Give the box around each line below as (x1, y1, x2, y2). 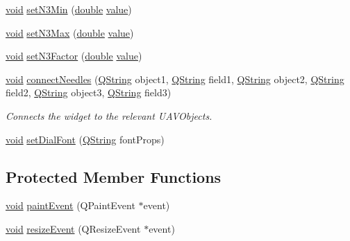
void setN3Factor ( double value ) (6, 48, 142, 63)
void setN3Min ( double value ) (6, 2, 132, 16)
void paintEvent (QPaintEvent (6, 198, 135, 213)
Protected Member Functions (6, 166, 222, 187)
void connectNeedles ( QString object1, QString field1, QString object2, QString (6, 71, 344, 86)
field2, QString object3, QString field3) (6, 85, 172, 100)
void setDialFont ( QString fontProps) (6, 132, 165, 146)
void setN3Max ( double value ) (6, 25, 134, 39)
